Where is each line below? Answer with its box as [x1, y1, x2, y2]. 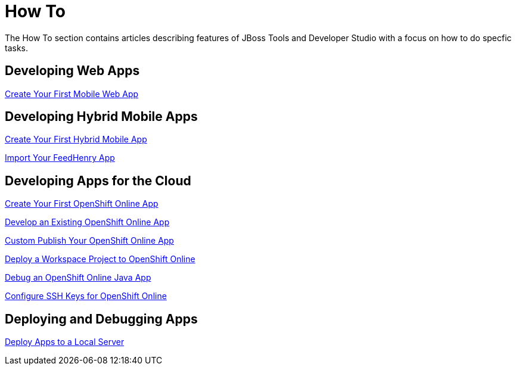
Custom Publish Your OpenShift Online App [5, 235, 174, 246]
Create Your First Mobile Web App [5, 88, 139, 99]
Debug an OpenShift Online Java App [5, 272, 151, 283]
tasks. [5, 42, 29, 53]
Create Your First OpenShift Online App [5, 198, 158, 209]
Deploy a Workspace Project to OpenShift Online [5, 254, 195, 265]
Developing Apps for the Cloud [5, 173, 191, 188]
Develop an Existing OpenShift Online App [5, 217, 170, 228]
